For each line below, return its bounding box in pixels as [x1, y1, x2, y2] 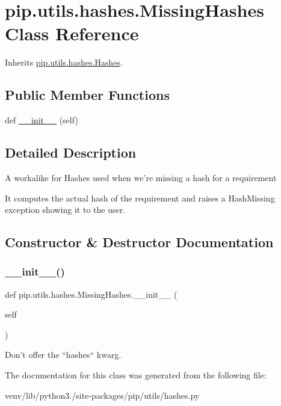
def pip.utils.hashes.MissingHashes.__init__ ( [5, 288, 178, 300]
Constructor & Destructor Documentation [5, 233, 274, 251]
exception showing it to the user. [5, 203, 126, 216]
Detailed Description [5, 143, 137, 162]
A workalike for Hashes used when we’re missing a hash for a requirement [5, 171, 277, 183]
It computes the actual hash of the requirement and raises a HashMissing [5, 191, 275, 204]
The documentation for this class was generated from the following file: [5, 369, 267, 381]
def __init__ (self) [5, 114, 78, 126]
